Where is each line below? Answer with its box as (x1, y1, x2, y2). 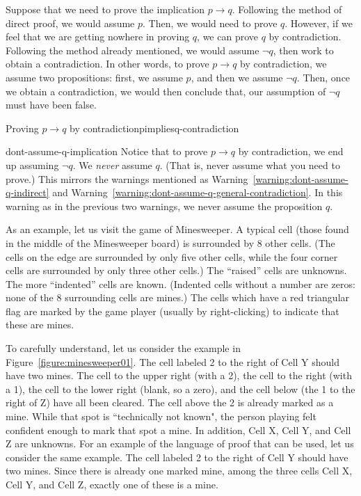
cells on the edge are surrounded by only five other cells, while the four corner (6, 249, 338, 264)
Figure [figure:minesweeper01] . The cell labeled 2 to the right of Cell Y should (6, 354, 340, 369)
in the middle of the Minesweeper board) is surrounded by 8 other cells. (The (6, 235, 335, 250)
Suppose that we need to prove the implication (6, 2, 204, 16)
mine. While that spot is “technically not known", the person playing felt (6, 409, 316, 424)
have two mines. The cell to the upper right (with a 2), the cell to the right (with (6, 368, 352, 383)
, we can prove (197, 29, 258, 44)
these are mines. (6, 317, 74, 332)
